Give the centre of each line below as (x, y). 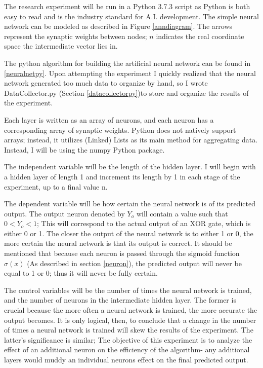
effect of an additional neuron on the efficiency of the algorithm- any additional (127, 349)
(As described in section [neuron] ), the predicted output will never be (134, 263)
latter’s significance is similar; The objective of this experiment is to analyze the (128, 339)
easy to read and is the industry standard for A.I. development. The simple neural (131, 16)
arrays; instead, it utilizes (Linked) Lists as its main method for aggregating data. (131, 140)
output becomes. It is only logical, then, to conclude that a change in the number (130, 320)
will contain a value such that (182, 213)
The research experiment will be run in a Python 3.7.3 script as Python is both (127, 6)
